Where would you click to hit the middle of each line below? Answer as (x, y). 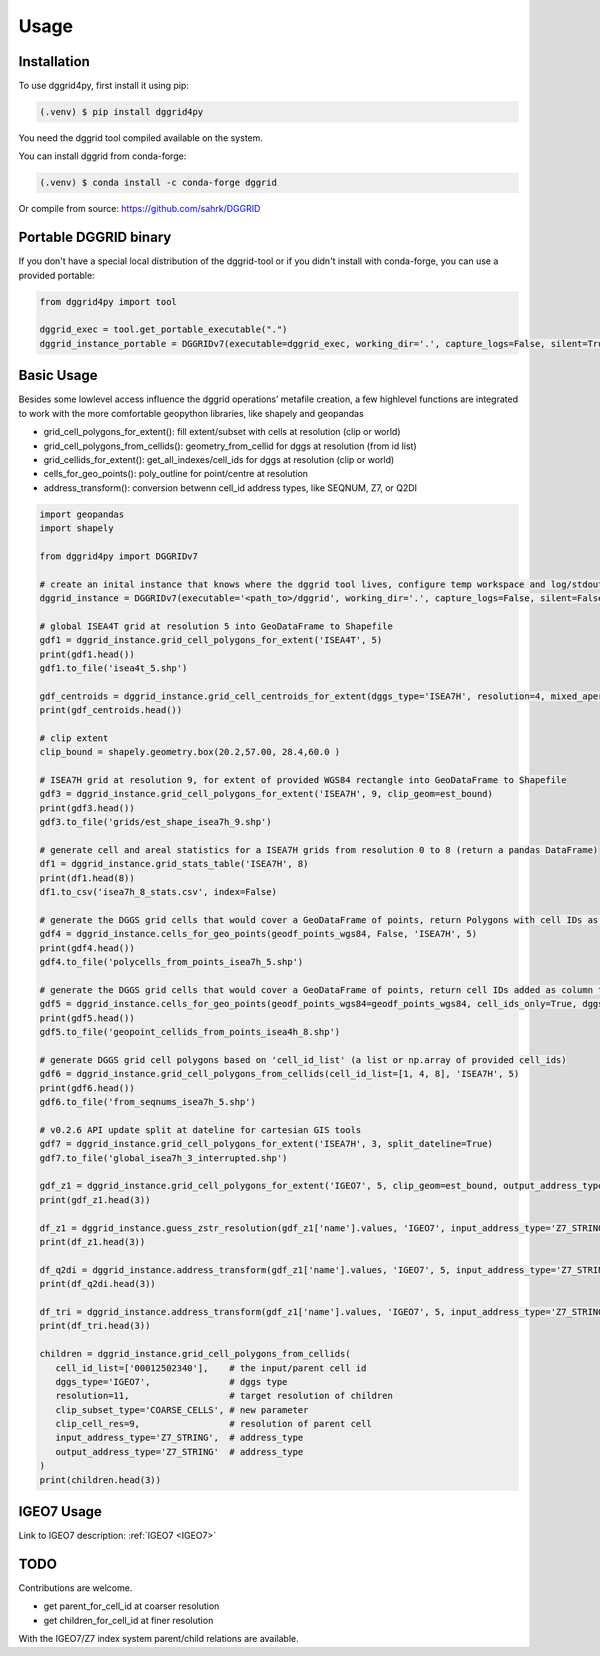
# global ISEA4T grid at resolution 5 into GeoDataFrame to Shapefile (216, 626)
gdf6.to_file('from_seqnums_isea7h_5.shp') (148, 1102)
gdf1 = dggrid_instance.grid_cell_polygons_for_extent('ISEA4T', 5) (211, 640)
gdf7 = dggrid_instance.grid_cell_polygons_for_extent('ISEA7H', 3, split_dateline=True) (266, 1144)
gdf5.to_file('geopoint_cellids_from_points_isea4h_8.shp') (190, 1032)
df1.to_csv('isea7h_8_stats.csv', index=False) (158, 892)
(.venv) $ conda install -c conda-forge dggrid (158, 183)
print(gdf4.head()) (87, 948)
